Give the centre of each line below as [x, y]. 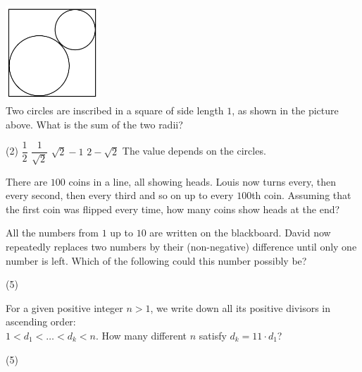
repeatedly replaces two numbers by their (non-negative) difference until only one [181, 246]
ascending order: [41, 322]
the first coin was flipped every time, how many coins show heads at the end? [173, 209]
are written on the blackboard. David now [240, 233]
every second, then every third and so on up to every [120, 195]
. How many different [141, 335]
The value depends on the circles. [194, 151]
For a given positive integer [64, 307]
